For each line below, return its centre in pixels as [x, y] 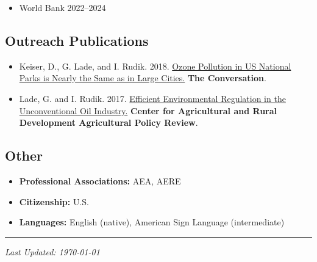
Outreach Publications [77, 40]
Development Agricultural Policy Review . [109, 122]
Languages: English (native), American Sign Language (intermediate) [152, 222]
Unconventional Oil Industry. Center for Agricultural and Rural [148, 110]
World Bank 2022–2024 [62, 7]
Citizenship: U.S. [54, 201]
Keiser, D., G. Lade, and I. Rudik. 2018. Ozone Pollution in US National [155, 66]
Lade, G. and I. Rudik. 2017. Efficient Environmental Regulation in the [152, 98]
